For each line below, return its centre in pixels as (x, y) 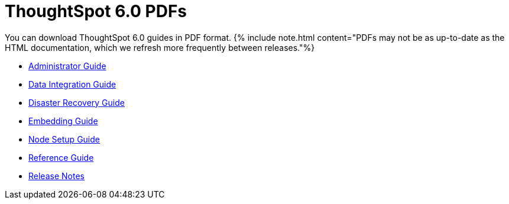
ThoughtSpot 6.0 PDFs (96, 11)
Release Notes (56, 176)
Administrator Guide (67, 66)
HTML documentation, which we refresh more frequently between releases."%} (160, 47)
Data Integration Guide (72, 84)
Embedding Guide (63, 121)
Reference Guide (61, 157)
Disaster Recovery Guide (77, 102)
